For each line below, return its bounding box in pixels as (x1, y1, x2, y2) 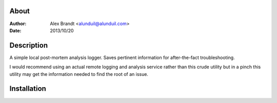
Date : (9, 27, 22, 33)
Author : (9, 20, 27, 27)
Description (9, 41, 48, 50)
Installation (9, 85, 46, 93)
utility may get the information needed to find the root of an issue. (9, 71, 149, 77)
